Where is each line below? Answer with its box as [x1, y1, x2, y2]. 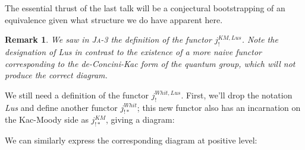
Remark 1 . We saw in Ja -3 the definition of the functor [5, 33, 212, 46]
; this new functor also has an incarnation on [137, 101, 301, 113]
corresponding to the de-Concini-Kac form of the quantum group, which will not [5, 57, 295, 69]
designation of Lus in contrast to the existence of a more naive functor [5, 45, 262, 58]
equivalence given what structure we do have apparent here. [5, 13, 223, 25]
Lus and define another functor [5, 101, 118, 113]
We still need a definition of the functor [5, 88, 149, 101]
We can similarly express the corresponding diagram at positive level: [5, 134, 257, 146]
